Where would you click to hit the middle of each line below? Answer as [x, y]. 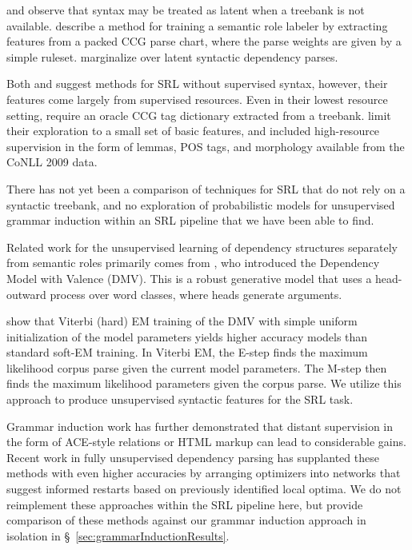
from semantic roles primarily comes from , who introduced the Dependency [193, 263]
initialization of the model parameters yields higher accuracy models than [187, 336]
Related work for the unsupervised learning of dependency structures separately [202, 247]
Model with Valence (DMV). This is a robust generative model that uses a [189, 278]
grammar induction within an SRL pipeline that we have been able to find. [190, 220]
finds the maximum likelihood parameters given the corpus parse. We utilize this [204, 383]
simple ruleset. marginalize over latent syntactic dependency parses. [172, 56]
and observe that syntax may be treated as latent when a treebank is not [186, 10]
